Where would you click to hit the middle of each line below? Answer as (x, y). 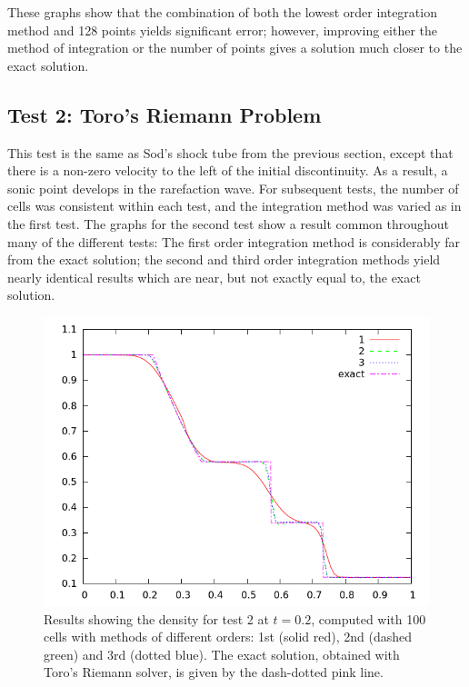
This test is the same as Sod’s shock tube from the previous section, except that (230, 152)
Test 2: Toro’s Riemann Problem (165, 114)
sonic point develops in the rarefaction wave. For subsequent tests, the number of (233, 188)
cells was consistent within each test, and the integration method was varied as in (234, 206)
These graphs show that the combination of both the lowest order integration (222, 12)
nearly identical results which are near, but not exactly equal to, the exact (214, 277)
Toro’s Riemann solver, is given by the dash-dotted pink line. (214, 672)
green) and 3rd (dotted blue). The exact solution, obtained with (222, 654)
